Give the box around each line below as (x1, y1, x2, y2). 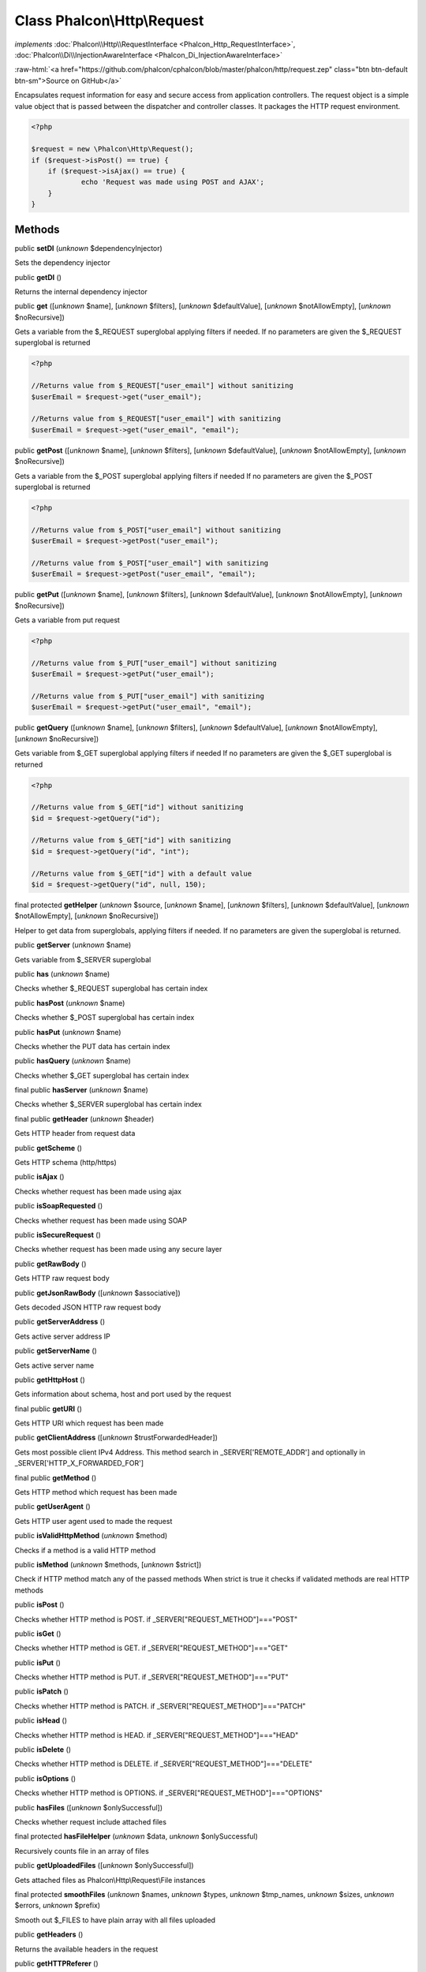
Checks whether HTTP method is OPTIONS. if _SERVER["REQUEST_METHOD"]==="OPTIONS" (14, 1788, 323, 1798)
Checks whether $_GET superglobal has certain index (14, 1070, 189, 1080)
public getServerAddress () (14, 1317, 106, 1327)
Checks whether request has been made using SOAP (14, 1216, 187, 1225)
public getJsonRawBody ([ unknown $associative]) (14, 1288, 181, 1298)
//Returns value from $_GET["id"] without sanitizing (31, 803, 244, 812)
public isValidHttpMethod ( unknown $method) (14, 1531, 168, 1541)
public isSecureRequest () (14, 1230, 102, 1239)
